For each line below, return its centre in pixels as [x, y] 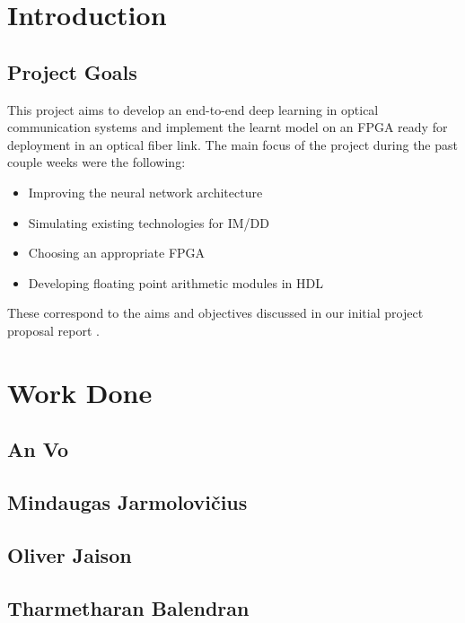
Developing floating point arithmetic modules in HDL [175, 282]
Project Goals [72, 71]
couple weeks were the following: [97, 162]
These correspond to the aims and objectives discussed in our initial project [215, 313]
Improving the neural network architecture [145, 192]
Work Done [80, 392]
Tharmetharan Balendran [128, 607]
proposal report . [53, 330]
